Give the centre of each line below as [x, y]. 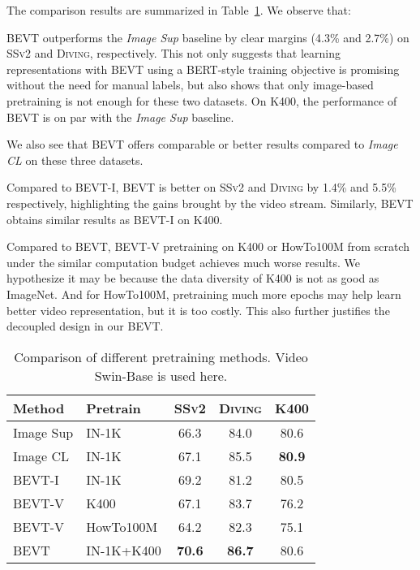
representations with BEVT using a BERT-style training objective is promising [203, 69]
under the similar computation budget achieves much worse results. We [184, 262]
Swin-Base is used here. [161, 375]
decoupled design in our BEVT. [85, 326]
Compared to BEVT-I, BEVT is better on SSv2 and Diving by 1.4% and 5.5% [201, 187]
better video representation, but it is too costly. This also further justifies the [198, 310]
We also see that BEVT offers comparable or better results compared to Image [202, 144]
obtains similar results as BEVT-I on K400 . [115, 219]
